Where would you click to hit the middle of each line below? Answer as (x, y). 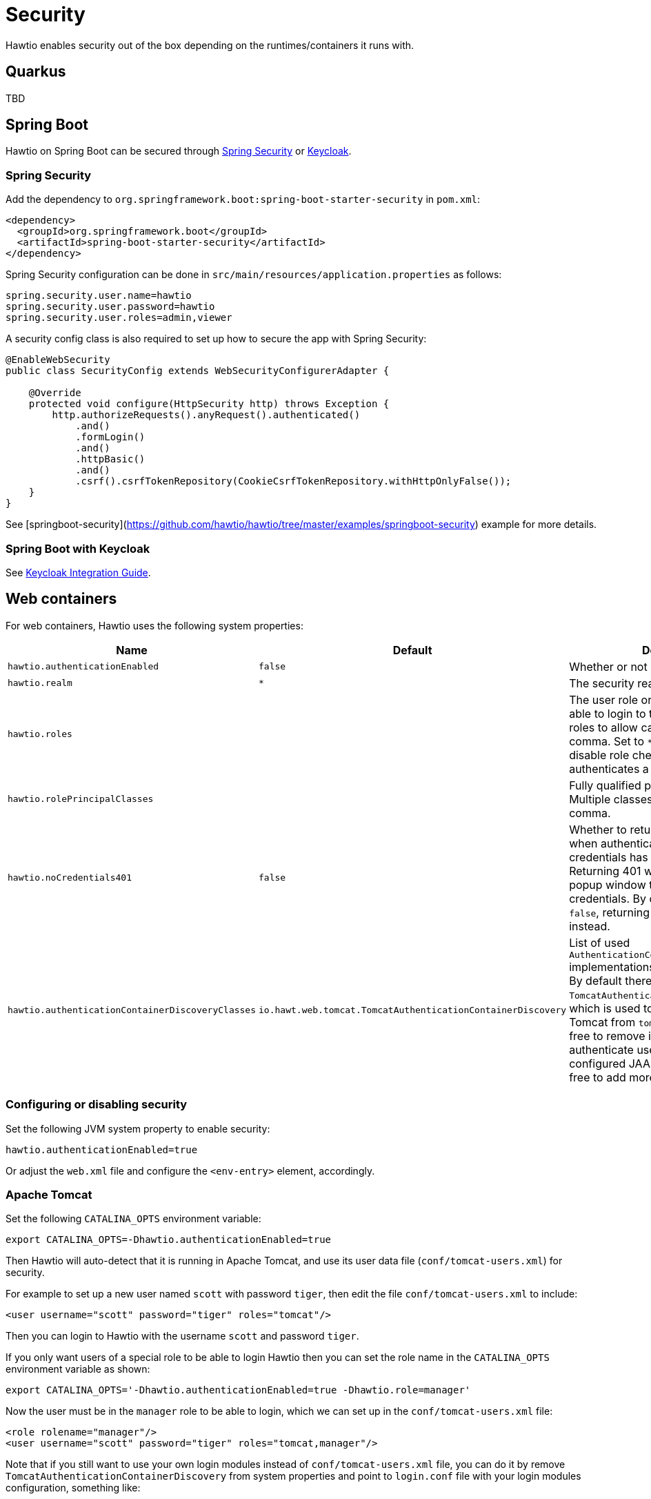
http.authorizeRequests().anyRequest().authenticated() (206, 415)
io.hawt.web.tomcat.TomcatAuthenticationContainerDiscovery (413, 1010)
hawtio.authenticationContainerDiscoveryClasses (132, 1010)
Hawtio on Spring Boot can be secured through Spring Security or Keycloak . (179, 151)
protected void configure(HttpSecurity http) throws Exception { (209, 404)
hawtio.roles (40, 734)
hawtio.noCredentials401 (70, 878)
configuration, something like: (73, 1488)
